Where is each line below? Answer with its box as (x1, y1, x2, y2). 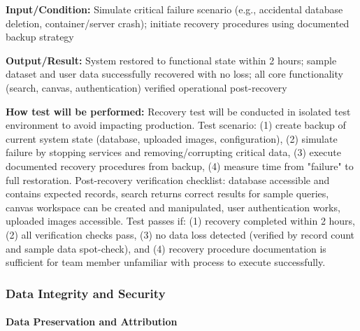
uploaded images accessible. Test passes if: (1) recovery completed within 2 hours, (6, 213, 356, 228)
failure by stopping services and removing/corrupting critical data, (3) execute (6, 145, 341, 160)
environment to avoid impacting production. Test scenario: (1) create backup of (6, 118, 346, 132)
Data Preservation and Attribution (6, 314, 178, 329)
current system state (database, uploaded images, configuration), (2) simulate (6, 131, 338, 146)
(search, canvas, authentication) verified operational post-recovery (6, 80, 287, 94)
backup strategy (6, 29, 74, 44)
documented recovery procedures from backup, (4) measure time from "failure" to (6, 158, 354, 173)
